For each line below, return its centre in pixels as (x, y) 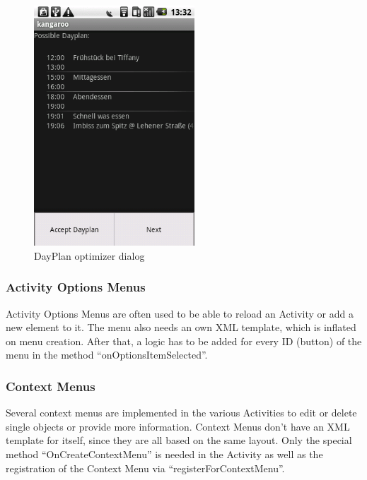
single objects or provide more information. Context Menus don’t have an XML (178, 426)
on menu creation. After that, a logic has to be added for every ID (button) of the (184, 341)
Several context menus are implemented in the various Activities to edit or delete (181, 413)
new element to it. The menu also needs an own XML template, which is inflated (181, 327)
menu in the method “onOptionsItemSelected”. (107, 355)
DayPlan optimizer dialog (89, 255)
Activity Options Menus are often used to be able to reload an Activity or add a (180, 313)
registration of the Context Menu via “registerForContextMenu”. (145, 468)
